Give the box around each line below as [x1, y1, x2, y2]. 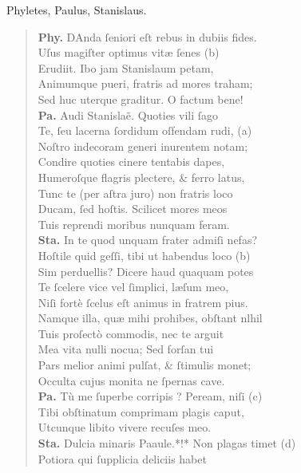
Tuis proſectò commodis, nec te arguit [38, 325, 224, 341]
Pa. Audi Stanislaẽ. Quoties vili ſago [38, 106, 219, 123]
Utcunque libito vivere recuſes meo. [38, 419, 212, 436]
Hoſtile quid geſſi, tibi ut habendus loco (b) [38, 246, 251, 263]
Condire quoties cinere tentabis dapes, [38, 153, 225, 170]
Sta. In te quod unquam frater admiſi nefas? [38, 231, 258, 248]
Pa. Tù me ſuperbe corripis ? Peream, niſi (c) [38, 388, 263, 404]
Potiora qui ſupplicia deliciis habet [38, 450, 207, 467]
